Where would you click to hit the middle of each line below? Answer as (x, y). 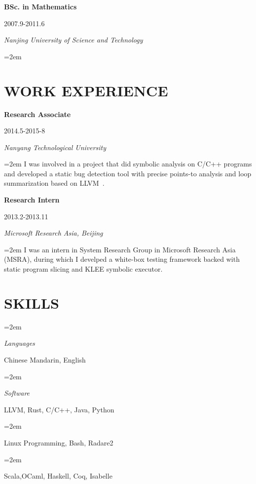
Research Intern (32, 200)
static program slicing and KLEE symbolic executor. (83, 269)
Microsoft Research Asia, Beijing (54, 233)
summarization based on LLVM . (54, 183)
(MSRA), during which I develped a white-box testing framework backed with (122, 259)
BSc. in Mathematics (40, 6)
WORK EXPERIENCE (86, 90)
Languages (19, 343)
